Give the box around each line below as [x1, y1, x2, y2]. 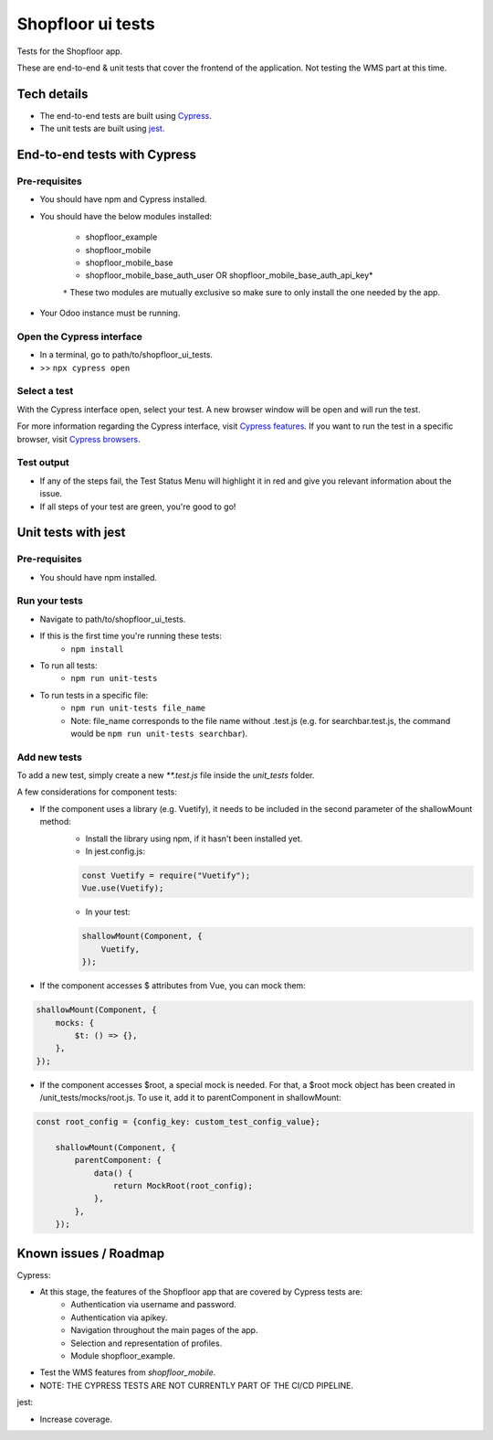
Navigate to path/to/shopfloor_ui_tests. [39, 613, 186, 624]
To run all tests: [39, 659, 98, 671]
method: [39, 816, 72, 827]
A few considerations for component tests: [16, 786, 178, 797]
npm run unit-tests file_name [70, 703, 206, 713]
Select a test [16, 385, 74, 398]
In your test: [85, 906, 131, 918]
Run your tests [16, 594, 84, 607]
